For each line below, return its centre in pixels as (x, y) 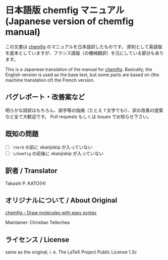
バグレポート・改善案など (45, 97)
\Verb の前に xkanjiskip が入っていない (52, 147)
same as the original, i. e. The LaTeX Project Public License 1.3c (71, 252)
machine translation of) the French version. (50, 80)
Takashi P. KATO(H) (26, 183)
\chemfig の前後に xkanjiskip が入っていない (58, 153)
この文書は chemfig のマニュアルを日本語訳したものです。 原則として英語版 (84, 46)
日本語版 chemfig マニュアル (65, 10)
